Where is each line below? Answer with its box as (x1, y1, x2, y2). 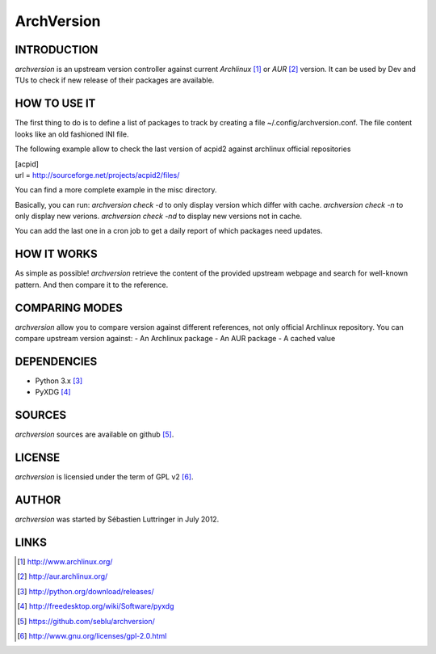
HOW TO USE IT (15, 97, 96, 111)
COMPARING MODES (15, 301, 123, 314)
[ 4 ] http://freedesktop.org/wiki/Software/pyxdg (17, 601, 174, 611)
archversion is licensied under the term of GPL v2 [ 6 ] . (15, 472, 194, 482)
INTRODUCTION (15, 43, 99, 57)
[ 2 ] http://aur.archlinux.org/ (17, 572, 108, 581)
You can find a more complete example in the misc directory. (15, 185, 217, 195)
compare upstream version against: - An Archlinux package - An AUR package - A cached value (15, 334, 336, 344)
